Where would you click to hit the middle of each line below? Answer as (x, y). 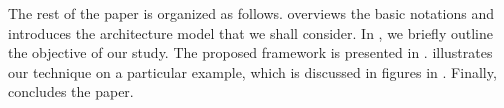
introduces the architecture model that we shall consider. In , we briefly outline (250, 32)
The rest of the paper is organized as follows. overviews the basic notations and (251, 13)
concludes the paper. (71, 91)
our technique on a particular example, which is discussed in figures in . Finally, (252, 71)
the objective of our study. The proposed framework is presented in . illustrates (250, 52)
